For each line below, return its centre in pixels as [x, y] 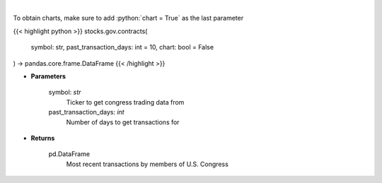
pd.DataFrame [69, 154]
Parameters [48, 76]
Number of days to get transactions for [123, 122]
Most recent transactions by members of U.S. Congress [147, 164]
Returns [43, 138]
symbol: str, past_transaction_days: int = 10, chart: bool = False [122, 47]
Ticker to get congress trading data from [125, 102]
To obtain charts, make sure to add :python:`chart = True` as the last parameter [128, 18]
